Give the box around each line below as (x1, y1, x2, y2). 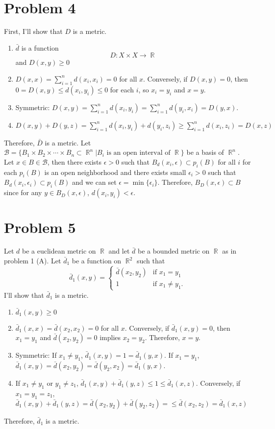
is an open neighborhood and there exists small (44, 167, 186, 177)
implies (100, 332, 121, 343)
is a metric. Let (45, 137, 91, 147)
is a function (21, 42, 59, 53)
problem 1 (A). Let (4, 256, 61, 265)
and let (108, 246, 130, 256)
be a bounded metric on (137, 246, 210, 256)
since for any (4, 187, 42, 198)
